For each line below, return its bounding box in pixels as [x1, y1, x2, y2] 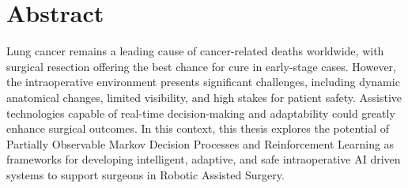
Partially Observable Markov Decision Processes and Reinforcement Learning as [6, 135, 395, 152]
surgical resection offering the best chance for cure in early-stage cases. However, [6, 58, 396, 74]
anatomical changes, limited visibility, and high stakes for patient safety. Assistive [6, 88, 402, 105]
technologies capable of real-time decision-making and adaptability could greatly [6, 104, 395, 121]
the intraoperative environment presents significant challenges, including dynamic [6, 73, 400, 90]
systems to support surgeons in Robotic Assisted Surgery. [6, 166, 285, 182]
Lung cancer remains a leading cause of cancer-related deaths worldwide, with [6, 43, 384, 59]
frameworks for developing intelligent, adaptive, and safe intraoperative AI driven [6, 151, 401, 167]
